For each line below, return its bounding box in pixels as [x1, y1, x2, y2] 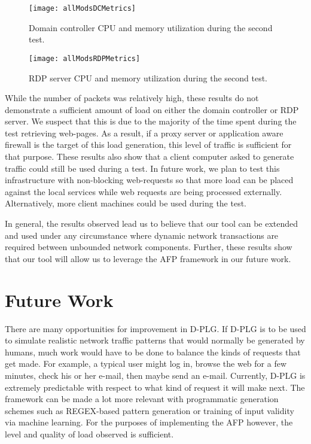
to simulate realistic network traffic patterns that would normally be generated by [5, 334, 305, 346]
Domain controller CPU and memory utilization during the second [29, 21, 273, 34]
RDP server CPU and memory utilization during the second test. [29, 71, 267, 84]
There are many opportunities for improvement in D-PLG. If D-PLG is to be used [5, 322, 306, 334]
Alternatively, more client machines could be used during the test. [5, 197, 247, 209]
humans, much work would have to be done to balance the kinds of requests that [5, 345, 301, 358]
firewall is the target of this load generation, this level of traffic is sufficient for [5, 138, 292, 151]
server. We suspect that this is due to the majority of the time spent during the [5, 115, 297, 127]
